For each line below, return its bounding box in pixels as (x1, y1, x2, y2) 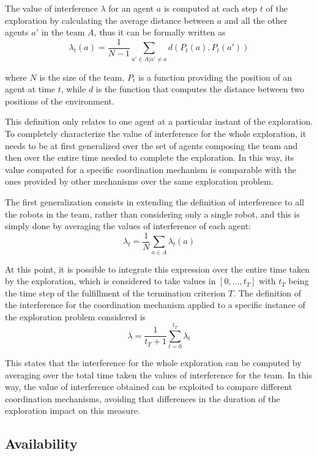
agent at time (5, 83, 56, 95)
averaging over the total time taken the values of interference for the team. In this (5, 368, 312, 381)
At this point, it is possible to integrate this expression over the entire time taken (5, 262, 310, 275)
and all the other (224, 13, 288, 26)
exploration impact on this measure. (5, 404, 140, 417)
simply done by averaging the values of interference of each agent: (5, 219, 251, 232)
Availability (5, 434, 78, 453)
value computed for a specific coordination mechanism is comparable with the (5, 163, 296, 175)
